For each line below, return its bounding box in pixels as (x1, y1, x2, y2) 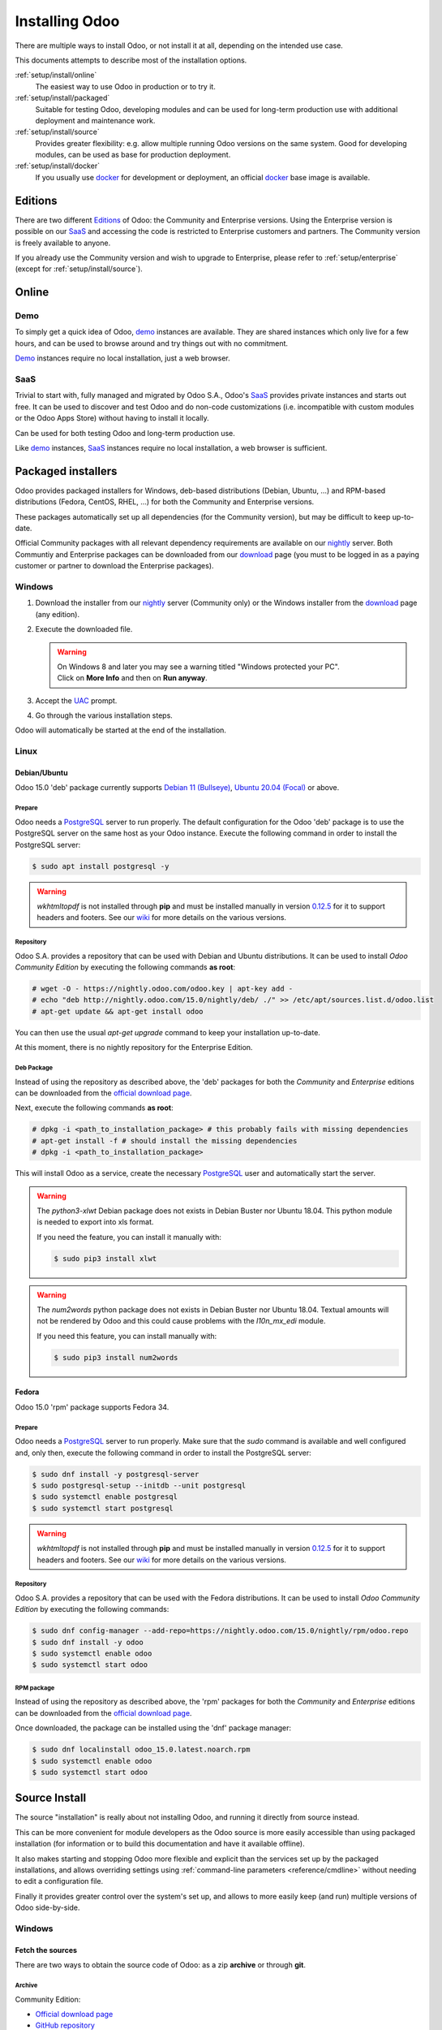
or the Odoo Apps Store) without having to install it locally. (15, 413, 210, 423)
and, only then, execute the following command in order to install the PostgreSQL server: (15, 1448, 311, 1458)
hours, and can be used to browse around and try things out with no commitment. (15, 338, 288, 348)
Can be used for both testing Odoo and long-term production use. (15, 428, 235, 438)
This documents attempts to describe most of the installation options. (15, 55, 247, 65)
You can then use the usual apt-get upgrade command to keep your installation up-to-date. (15, 1027, 320, 1037)
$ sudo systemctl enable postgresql (32, 1492, 178, 1501)
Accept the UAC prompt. (35, 695, 118, 706)
